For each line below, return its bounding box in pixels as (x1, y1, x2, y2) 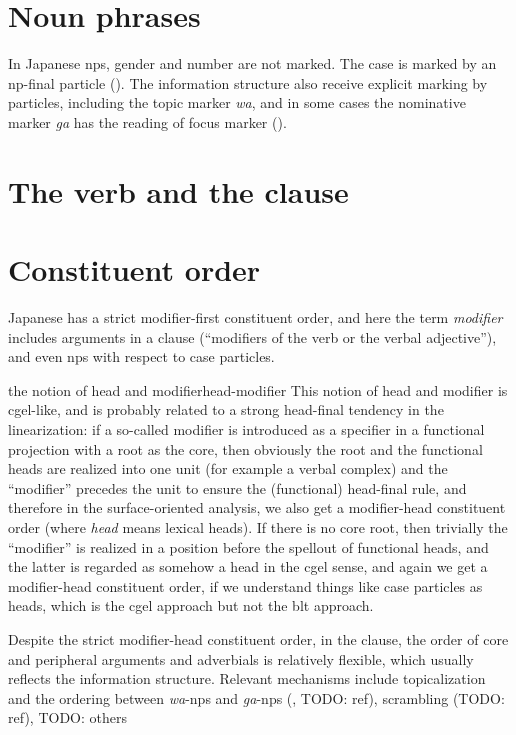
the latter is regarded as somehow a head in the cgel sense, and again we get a (8, 556, 488, 577)
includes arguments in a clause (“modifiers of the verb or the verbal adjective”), (8, 326, 497, 347)
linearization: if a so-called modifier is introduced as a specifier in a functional (8, 418, 485, 439)
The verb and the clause (8, 170, 349, 211)
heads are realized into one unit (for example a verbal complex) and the (8, 458, 448, 479)
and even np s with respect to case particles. (8, 346, 275, 367)
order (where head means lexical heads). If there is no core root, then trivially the (8, 516, 508, 537)
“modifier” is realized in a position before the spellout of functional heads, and (8, 536, 489, 557)
